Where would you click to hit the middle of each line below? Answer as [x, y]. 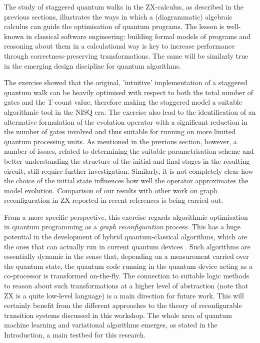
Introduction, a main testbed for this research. [75, 334]
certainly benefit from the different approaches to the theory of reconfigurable [123, 305]
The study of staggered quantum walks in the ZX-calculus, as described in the [124, 7]
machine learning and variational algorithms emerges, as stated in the [111, 325]
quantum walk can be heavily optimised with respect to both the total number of [129, 92]
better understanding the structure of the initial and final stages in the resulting [127, 160]
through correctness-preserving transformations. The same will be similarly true [126, 55]
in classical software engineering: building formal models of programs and [138, 36]
